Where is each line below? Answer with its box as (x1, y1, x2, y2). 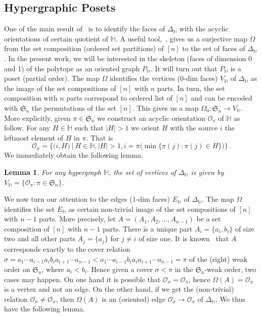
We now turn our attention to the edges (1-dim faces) (4, 194, 170, 204)
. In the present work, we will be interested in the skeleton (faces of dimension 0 (4, 53, 252, 63)
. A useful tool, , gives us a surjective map (115, 33, 247, 43)
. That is (86, 132, 113, 143)
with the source (170, 122, 218, 133)
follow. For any (4, 122, 51, 133)
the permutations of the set (31, 102, 116, 113)
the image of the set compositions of (4, 82, 116, 93)
